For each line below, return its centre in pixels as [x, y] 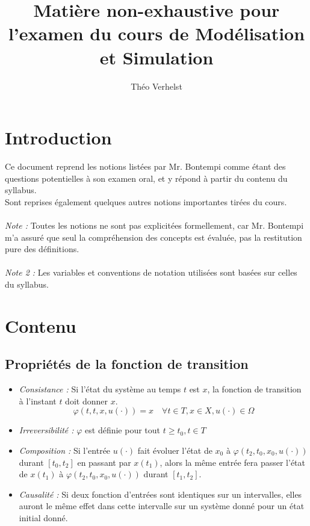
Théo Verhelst [157, 86]
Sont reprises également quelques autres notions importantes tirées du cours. [146, 201]
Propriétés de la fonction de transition [127, 364]
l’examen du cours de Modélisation [157, 33]
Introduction [58, 138]
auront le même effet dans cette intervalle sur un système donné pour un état [162, 506]
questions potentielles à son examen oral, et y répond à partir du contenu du [146, 178]
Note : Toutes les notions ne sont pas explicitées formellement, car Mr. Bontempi [154, 225]
